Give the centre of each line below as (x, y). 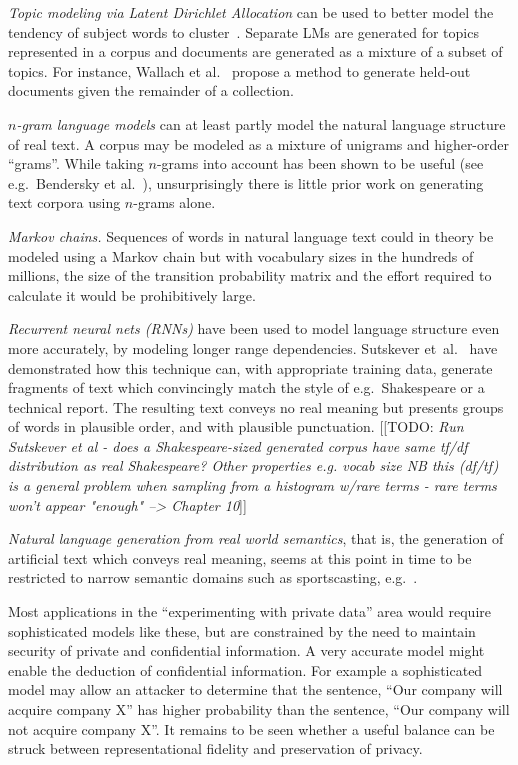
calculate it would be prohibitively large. (132, 294)
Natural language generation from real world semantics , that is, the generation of (256, 538)
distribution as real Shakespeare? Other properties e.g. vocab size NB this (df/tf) (253, 465)
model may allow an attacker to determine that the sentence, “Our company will (255, 689)
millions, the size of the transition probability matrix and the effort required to (250, 275)
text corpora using (64, 202)
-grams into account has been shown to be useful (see (320, 163)
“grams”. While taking (76, 163)
